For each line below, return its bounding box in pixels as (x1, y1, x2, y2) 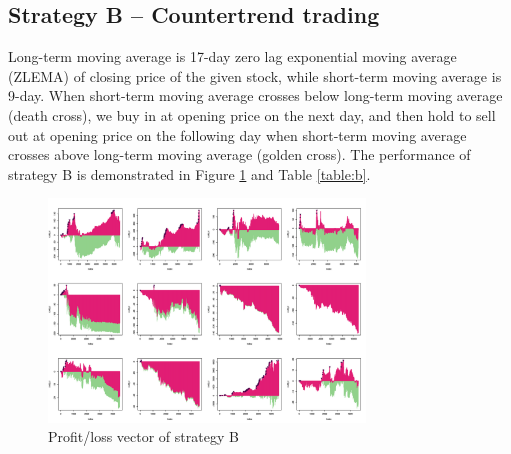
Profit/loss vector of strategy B (48, 426, 239, 447)
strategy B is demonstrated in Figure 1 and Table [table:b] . (8, 163, 371, 184)
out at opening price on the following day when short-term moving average (8, 124, 467, 145)
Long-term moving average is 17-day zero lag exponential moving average (8, 46, 457, 67)
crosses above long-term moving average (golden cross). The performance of (8, 144, 471, 165)
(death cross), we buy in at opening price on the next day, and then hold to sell (8, 104, 496, 125)
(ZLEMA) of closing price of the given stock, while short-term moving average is (8, 65, 502, 86)
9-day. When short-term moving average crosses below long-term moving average (8, 85, 503, 106)
